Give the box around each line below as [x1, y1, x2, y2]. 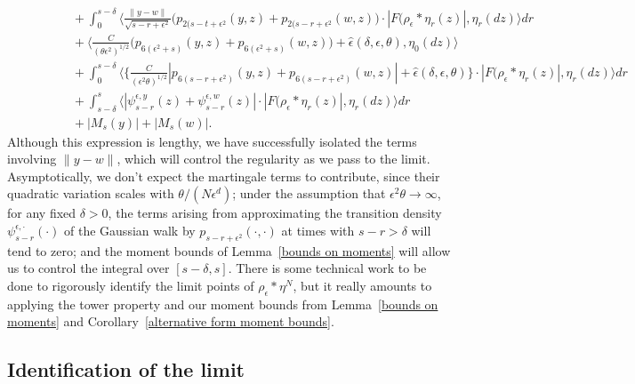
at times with [281, 220, 355, 239]
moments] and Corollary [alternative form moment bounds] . [7, 312, 334, 331]
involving [7, 149, 57, 168]
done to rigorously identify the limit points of [7, 276, 254, 294]
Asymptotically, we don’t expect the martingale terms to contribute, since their [7, 166, 440, 185]
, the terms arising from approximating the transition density [108, 204, 442, 222]
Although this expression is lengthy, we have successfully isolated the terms [7, 132, 417, 150]
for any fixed [7, 204, 76, 222]
